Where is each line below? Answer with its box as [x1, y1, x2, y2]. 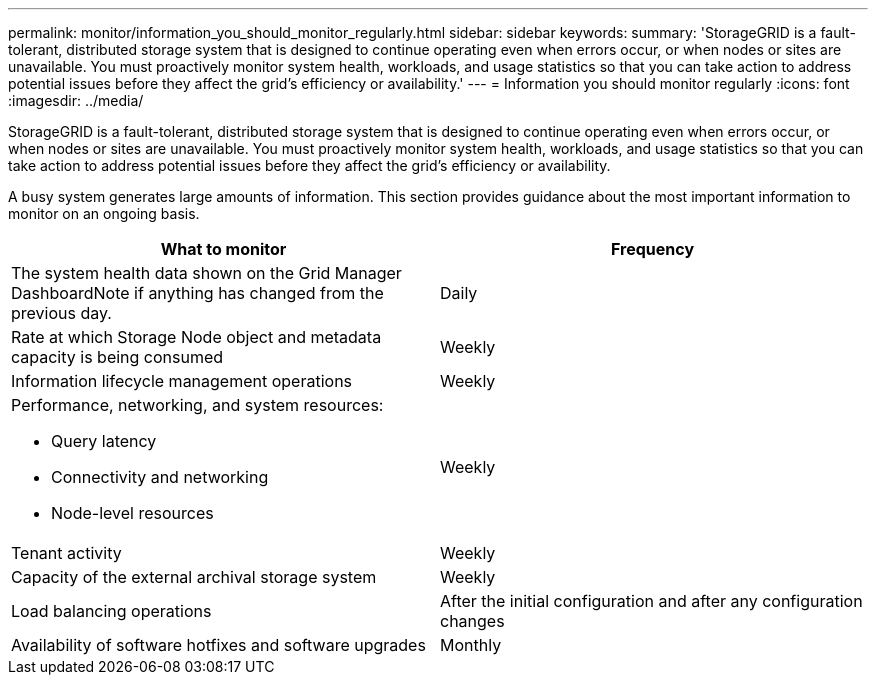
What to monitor [160, 239, 287, 259]
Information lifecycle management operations [11, 371, 353, 391]
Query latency [51, 431, 157, 451]
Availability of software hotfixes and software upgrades [11, 635, 426, 655]
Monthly [440, 635, 502, 655]
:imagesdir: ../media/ [8, 92, 144, 109]
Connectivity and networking [51, 467, 269, 487]
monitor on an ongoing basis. [8, 205, 200, 222]
